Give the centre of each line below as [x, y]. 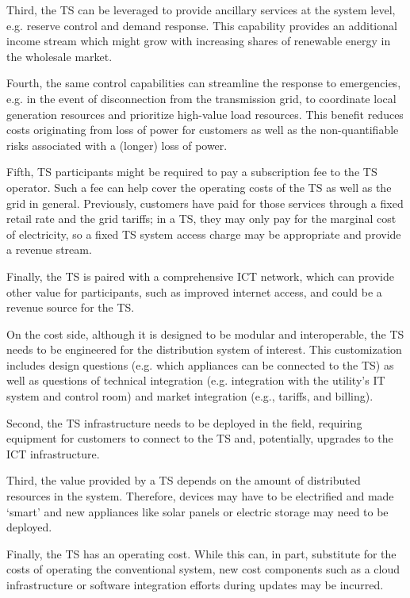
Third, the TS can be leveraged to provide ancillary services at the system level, [201, 10]
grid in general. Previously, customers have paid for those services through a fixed [205, 203]
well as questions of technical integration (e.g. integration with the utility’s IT [196, 380]
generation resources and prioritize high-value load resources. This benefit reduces [205, 114]
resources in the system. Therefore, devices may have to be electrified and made [200, 496]
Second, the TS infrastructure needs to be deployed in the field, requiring [184, 422]
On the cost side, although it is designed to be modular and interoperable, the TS [205, 333]
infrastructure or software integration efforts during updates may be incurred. [195, 585]
